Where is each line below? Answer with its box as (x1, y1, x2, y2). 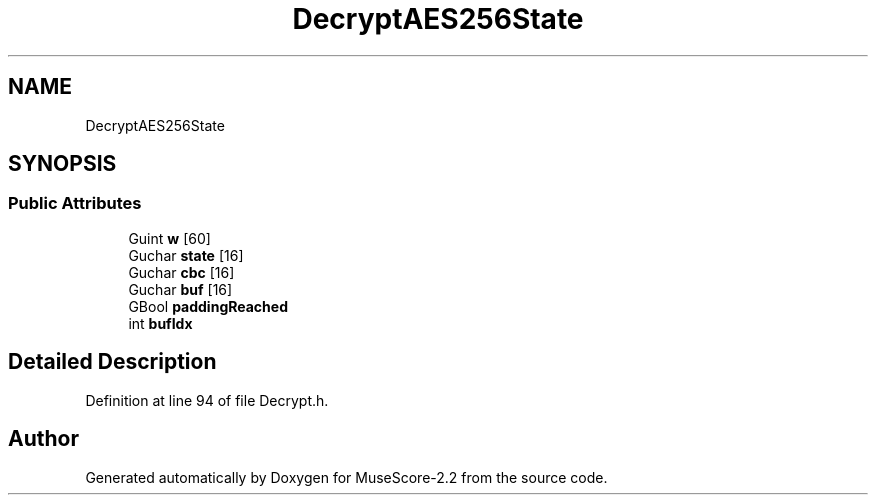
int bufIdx (128, 314, 193, 332)
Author (8, 426, 79, 452)
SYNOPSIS (8, 151, 117, 177)
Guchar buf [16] (128, 280, 233, 298)
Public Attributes (8, 193, 142, 214)
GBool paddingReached (128, 297, 288, 315)
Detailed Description (8, 349, 217, 375)
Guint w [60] (128, 229, 211, 247)
